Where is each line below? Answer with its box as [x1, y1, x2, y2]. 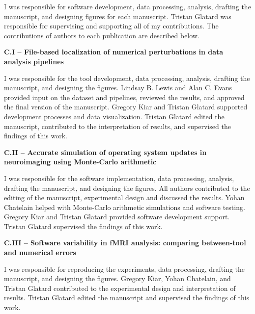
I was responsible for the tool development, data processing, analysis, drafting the [4, 73, 250, 83]
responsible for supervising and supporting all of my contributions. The [4, 21, 219, 31]
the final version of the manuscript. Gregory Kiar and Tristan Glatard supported [4, 102, 248, 112]
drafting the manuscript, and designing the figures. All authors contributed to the [4, 183, 250, 193]
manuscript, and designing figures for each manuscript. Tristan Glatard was [4, 11, 231, 21]
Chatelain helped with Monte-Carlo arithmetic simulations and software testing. [4, 202, 245, 212]
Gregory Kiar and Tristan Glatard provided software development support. [4, 211, 230, 222]
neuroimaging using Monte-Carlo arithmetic [4, 157, 157, 167]
